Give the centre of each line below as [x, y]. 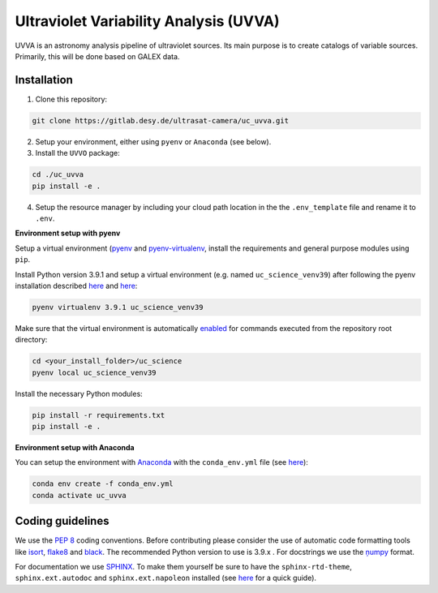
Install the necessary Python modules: [79, 393]
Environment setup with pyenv [68, 233]
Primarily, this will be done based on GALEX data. [97, 56]
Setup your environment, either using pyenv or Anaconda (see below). [153, 141]
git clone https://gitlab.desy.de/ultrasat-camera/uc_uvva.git [161, 120]
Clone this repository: [71, 99]
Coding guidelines [62, 521]
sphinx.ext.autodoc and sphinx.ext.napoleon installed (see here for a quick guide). [165, 578]
